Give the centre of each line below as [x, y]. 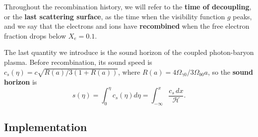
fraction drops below [35, 35]
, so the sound [230, 71]
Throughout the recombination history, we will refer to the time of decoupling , [128, 6]
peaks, [242, 16]
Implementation [46, 127]
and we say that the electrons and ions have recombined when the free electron [127, 26]
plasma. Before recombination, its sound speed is [78, 62]
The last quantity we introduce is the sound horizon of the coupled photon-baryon [129, 52]
